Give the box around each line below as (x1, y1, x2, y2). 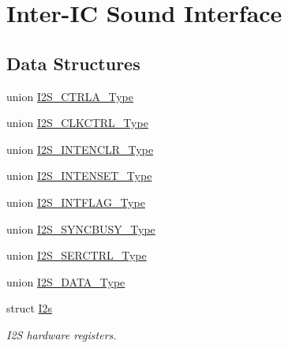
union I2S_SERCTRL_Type (6, 247, 147, 264)
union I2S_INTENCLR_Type (6, 140, 154, 157)
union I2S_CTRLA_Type (6, 88, 134, 104)
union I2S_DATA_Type (6, 273, 125, 290)
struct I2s (6, 300, 53, 316)
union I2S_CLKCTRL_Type (6, 114, 148, 131)
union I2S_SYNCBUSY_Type (6, 220, 155, 237)
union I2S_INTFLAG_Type (6, 193, 145, 210)
